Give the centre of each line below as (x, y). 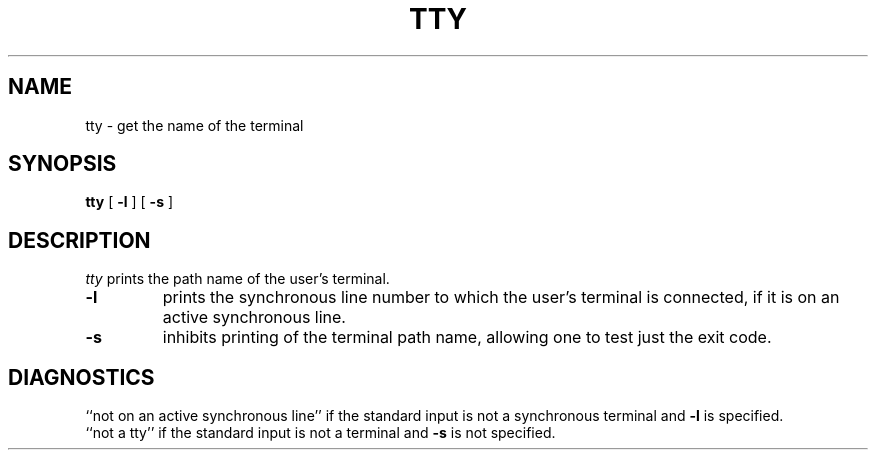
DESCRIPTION (79, 240)
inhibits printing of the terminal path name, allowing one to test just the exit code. (467, 337)
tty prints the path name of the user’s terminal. (237, 279)
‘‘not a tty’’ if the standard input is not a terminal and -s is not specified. (320, 433)
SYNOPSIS (62, 164)
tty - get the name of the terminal (194, 125)
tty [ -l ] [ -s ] (129, 202)
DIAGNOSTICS (81, 377)
